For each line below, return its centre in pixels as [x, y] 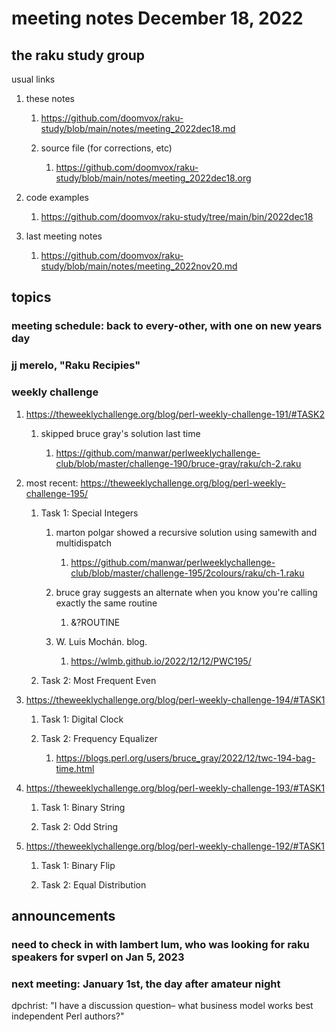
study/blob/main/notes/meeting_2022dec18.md [138, 128]
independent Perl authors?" [68, 1016]
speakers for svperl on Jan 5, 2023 [98, 957]
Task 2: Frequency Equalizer [99, 738]
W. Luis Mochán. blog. [101, 641]
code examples [57, 197]
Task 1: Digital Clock [82, 719]
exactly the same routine [106, 603]
